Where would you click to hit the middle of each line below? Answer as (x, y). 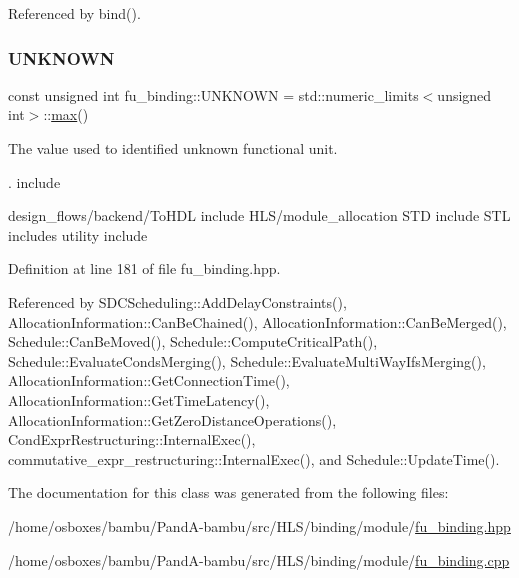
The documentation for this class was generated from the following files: (228, 492)
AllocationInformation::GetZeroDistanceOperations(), (172, 419)
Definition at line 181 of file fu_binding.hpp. (144, 268)
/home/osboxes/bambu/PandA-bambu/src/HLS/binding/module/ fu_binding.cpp (259, 559)
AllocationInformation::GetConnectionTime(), (149, 380)
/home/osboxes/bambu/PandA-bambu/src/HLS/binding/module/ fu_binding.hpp (259, 525)
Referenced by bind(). (74, 13)
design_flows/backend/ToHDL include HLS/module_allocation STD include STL (259, 215)
